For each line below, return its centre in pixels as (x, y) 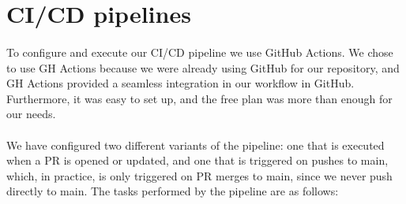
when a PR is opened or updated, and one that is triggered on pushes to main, (197, 160)
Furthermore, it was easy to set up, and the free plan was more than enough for (199, 98)
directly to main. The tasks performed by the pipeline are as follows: (173, 191)
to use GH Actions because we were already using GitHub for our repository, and (203, 67)
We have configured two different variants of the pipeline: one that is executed (195, 145)
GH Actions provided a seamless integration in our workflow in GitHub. (180, 83)
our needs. (31, 114)
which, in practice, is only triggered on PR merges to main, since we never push (199, 175)
